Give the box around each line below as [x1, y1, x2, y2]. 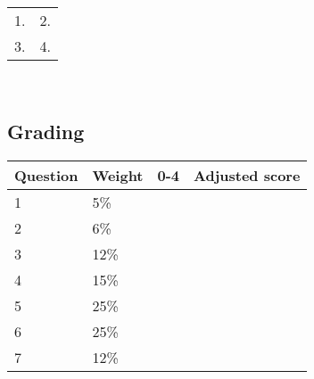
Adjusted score [194, 164, 301, 185]
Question [14, 164, 78, 185]
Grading [7, 117, 85, 144]
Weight [92, 164, 144, 185]
